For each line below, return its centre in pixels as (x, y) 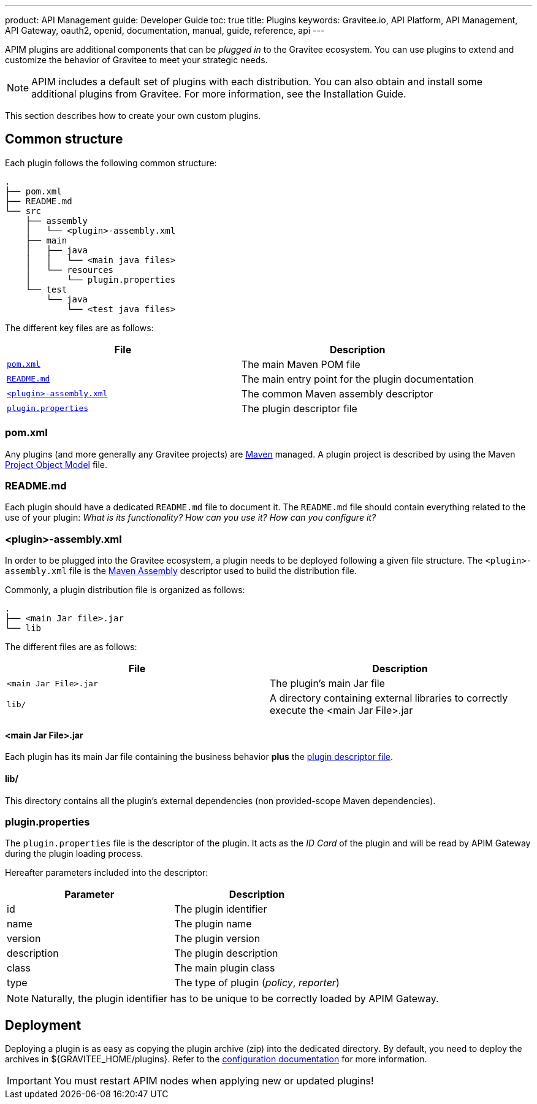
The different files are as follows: (71, 647)
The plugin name (213, 924)
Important (29, 1081)
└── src (23, 211)
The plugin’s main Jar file (327, 684)
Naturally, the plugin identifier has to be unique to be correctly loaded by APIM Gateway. (235, 999)
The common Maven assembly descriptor (337, 393)
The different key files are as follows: (79, 328)
